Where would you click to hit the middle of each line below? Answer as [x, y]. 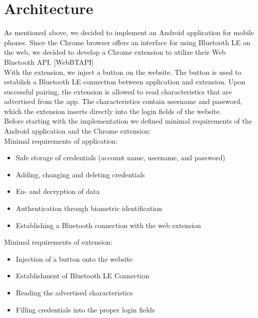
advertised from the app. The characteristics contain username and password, [123, 101]
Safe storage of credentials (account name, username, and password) [120, 157]
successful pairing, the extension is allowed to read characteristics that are [118, 91]
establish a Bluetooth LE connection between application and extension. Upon [125, 82]
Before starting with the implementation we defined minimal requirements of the [128, 121]
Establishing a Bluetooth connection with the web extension [108, 225]
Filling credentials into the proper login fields [85, 309]
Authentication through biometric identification [89, 208]
